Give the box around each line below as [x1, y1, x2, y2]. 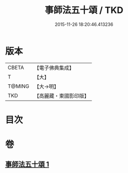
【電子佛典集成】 [34, 64, 74, 71]
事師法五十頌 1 [5, 160, 49, 169]
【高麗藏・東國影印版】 [34, 92, 89, 99]
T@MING [7, 83, 29, 90]
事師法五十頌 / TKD [44, 4, 123, 16]
